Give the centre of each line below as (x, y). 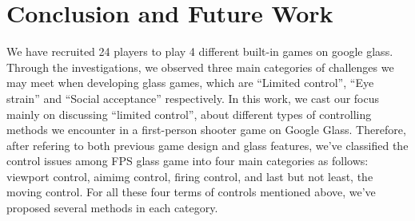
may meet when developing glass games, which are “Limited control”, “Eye (190, 83)
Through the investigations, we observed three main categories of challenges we (200, 67)
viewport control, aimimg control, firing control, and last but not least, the (190, 176)
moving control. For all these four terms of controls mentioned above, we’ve (191, 192)
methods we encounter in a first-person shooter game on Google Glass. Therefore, (206, 130)
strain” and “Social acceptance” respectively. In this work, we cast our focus (193, 98)
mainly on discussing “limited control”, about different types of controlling (189, 114)
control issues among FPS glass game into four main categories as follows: (188, 161)
